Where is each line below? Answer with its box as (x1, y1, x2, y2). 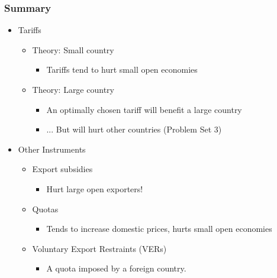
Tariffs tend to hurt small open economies (46, 63, 198, 76)
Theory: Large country (32, 83, 114, 95)
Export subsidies (32, 163, 93, 175)
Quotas (32, 202, 59, 215)
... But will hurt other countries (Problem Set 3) (46, 123, 222, 135)
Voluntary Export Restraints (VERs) (32, 242, 167, 254)
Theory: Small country (32, 43, 114, 56)
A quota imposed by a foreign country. (46, 262, 186, 274)
